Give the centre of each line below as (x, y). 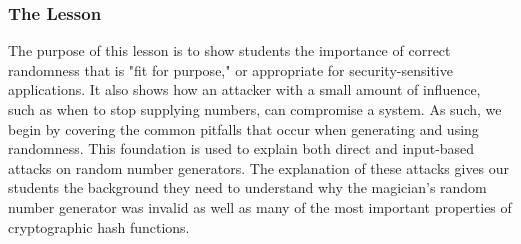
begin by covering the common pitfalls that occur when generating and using (243, 128)
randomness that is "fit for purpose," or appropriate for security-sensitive (230, 69)
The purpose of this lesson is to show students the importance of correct (229, 50)
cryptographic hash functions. (99, 226)
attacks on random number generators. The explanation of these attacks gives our (259, 167)
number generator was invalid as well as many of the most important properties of (260, 206)
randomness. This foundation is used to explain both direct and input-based (241, 148)
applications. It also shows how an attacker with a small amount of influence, (244, 89)
